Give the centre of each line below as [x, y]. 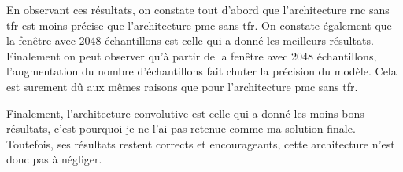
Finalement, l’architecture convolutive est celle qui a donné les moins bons [185, 113]
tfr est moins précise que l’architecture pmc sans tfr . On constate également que [199, 25]
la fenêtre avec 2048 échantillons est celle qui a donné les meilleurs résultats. [190, 40]
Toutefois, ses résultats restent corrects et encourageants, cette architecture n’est [201, 143]
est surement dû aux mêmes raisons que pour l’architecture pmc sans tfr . [182, 86]
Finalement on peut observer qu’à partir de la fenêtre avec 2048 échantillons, [192, 55]
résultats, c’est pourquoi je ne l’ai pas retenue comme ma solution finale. [181, 128]
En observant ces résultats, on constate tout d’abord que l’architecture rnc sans [198, 9]
